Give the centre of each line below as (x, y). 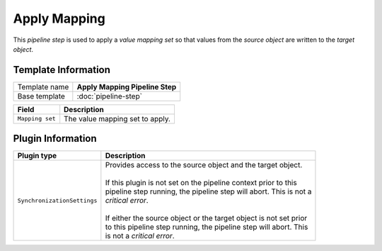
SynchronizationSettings (57, 200)
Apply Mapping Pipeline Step (127, 87)
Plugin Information (55, 139)
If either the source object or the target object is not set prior (206, 218)
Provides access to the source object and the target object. (204, 165)
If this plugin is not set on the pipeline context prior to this (201, 183)
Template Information (62, 70)
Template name (43, 87)
